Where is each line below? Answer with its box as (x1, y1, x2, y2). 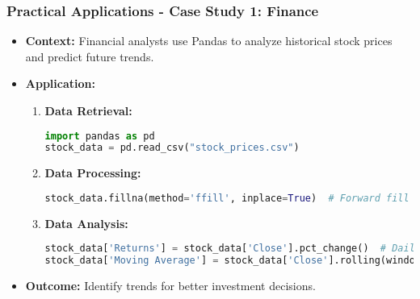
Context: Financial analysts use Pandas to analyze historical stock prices (25, 32, 393, 49)
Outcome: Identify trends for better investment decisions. (25, 277, 316, 294)
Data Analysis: (44, 214, 128, 231)
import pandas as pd (44, 130, 155, 142)
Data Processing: (44, 164, 141, 181)
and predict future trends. (25, 48, 154, 64)
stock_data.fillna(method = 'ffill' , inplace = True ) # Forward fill (44, 192, 409, 204)
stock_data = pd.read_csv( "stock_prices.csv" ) (44, 142, 300, 154)
